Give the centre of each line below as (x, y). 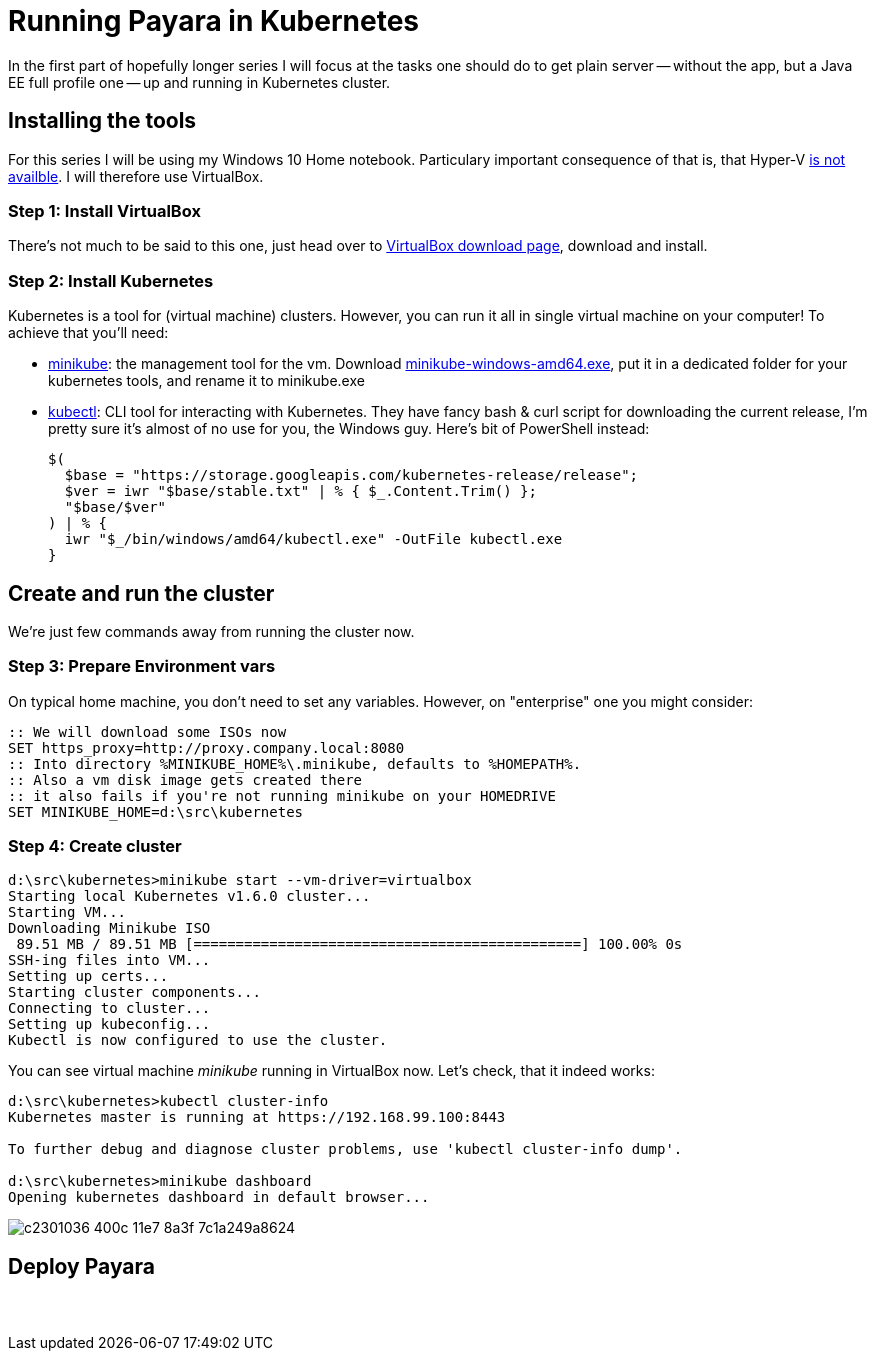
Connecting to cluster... (109, 1008)
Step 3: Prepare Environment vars (142, 666)
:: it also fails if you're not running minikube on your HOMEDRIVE (282, 795)
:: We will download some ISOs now (147, 731)
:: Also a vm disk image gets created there (185, 779)
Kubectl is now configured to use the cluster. (198, 1040)
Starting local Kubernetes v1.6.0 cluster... (189, 896)
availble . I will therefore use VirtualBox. (136, 176)
